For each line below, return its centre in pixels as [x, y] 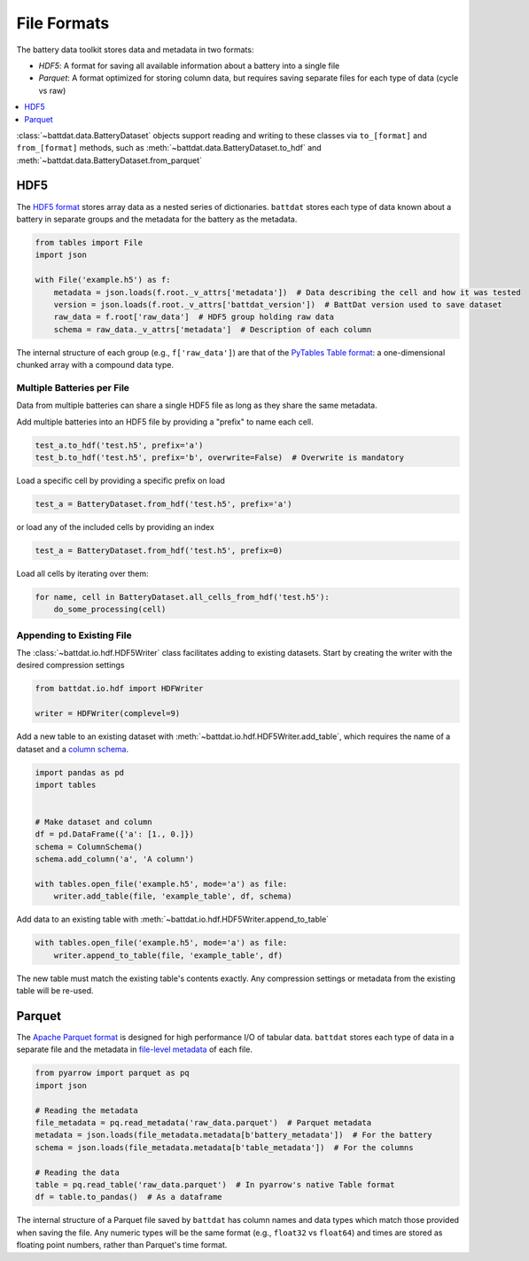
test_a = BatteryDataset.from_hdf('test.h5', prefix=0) [159, 550]
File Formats [63, 23]
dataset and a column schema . [73, 749]
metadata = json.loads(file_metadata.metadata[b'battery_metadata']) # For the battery [234, 1135]
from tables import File [89, 242]
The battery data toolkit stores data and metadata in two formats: [135, 50]
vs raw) [52, 90]
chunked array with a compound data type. [95, 365]
